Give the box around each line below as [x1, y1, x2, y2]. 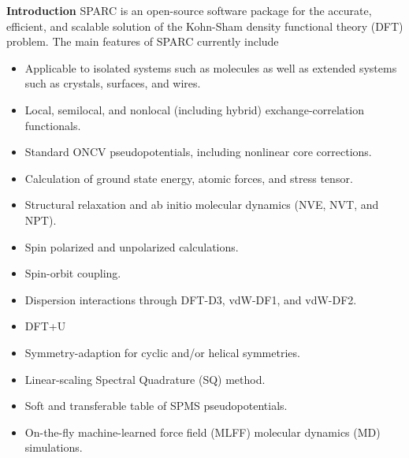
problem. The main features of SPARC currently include [6, 33, 279, 50]
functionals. [24, 117, 81, 133]
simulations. [24, 439, 83, 456]
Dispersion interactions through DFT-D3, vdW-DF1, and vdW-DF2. [24, 291, 357, 307]
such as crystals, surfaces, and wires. [24, 75, 201, 91]
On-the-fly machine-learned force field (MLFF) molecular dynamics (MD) [24, 423, 381, 440]
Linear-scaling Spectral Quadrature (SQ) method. [24, 370, 266, 387]
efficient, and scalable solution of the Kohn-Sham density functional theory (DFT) [6, 17, 403, 34]
